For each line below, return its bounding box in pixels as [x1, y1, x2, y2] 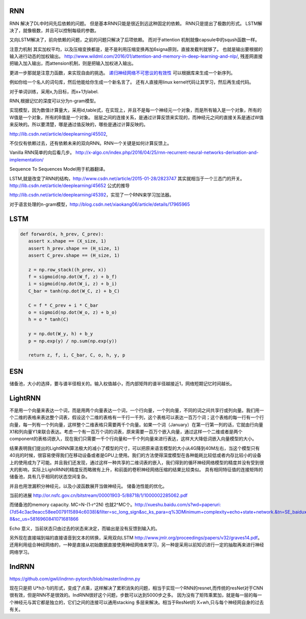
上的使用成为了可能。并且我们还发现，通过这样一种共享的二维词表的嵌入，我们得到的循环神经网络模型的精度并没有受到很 [9, 459, 264, 466]
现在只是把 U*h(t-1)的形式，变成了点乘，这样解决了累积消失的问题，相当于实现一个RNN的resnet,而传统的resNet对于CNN [9, 585, 264, 591]
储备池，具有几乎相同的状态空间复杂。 [9, 474, 90, 480]
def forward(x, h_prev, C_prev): [20, 231, 104, 237]
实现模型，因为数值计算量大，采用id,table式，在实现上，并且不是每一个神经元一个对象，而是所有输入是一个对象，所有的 [9, 107, 262, 113]
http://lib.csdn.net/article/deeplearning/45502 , [9, 130, 108, 137]
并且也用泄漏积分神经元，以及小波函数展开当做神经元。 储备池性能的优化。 [9, 483, 167, 489]
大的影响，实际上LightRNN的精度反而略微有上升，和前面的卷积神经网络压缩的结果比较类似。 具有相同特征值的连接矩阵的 [9, 466, 263, 472]
